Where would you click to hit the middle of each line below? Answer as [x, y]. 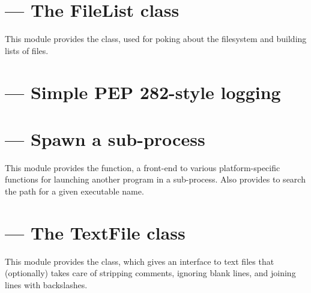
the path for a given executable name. [74, 191]
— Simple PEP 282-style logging [143, 92]
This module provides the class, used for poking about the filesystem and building [156, 39]
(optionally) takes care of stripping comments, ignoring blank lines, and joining [150, 273]
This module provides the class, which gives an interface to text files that [140, 261]
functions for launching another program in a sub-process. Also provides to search [155, 179]
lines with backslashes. [46, 284]
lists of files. [27, 50]
